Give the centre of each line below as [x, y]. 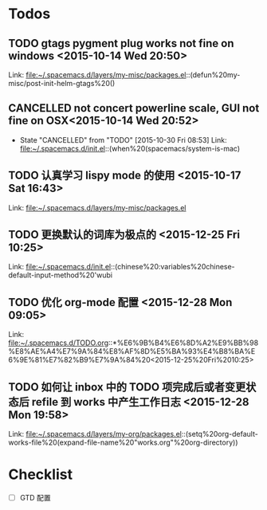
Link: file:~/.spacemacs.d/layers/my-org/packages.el [95, 434]
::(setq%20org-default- [220, 434]
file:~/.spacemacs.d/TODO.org [59, 343]
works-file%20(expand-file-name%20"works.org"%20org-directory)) [123, 442]
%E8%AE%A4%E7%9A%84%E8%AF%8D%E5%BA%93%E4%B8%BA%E [132, 351]
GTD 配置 [35, 498]
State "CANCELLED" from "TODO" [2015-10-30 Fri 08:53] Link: [123, 139]
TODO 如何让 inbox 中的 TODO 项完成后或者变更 [127, 387]
